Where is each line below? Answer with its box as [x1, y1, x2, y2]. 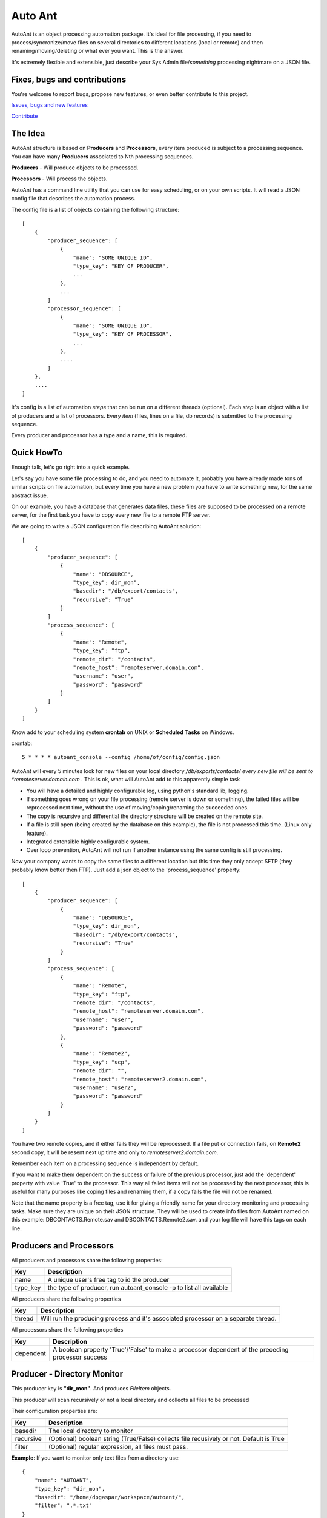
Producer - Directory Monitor [11, 1369, 124, 1380]
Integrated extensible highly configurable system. [26, 838, 150, 845]
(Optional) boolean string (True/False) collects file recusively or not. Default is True [48, 1434, 285, 1443]
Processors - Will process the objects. [11, 175, 108, 182]
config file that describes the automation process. [11, 195, 136, 202]
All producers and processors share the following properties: [11, 1256, 163, 1264]
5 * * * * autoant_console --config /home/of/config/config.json [22, 754, 220, 761]
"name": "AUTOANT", [34, 1477, 93, 1484]
